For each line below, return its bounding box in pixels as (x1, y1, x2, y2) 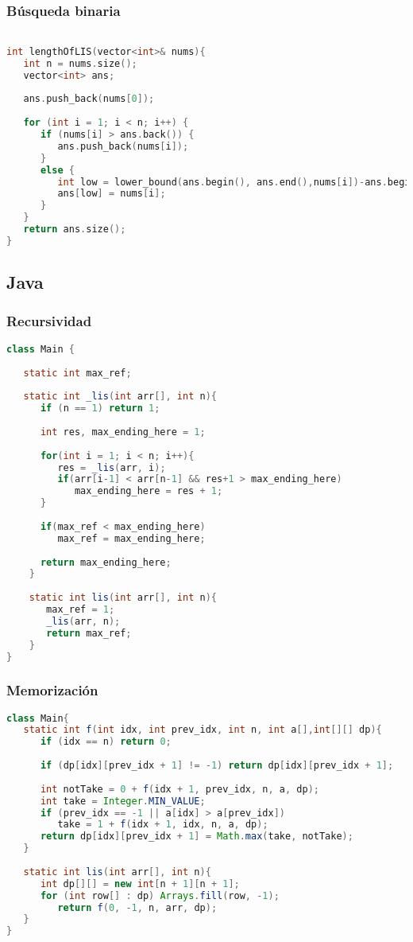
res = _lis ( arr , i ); (57, 461, 166, 473)
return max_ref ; (46, 627, 132, 639)
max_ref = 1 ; (46, 604, 115, 615)
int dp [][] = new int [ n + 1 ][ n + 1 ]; (40, 878, 240, 889)
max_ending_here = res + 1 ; (74, 485, 223, 497)
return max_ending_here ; (40, 556, 172, 568)
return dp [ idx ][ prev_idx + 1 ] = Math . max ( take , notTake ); (40, 831, 353, 843)
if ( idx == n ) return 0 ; (40, 736, 172, 748)
